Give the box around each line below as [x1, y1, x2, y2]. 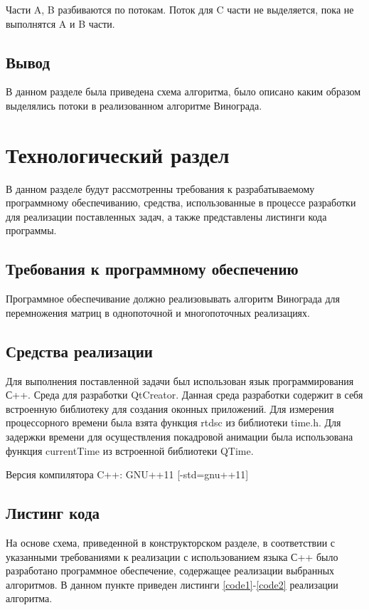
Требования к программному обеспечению [6, 258, 299, 280]
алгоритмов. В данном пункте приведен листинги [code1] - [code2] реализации [6, 577, 338, 591]
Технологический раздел [6, 140, 230, 169]
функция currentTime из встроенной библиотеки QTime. [6, 443, 254, 458]
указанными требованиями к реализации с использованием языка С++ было [6, 549, 338, 564]
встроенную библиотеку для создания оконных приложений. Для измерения [6, 401, 334, 416]
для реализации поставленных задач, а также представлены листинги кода [6, 209, 327, 224]
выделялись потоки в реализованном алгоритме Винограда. [6, 98, 262, 112]
